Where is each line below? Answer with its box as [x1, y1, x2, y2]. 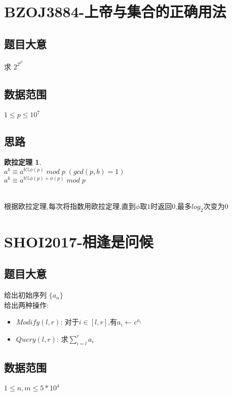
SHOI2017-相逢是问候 [4, 231, 153, 251]
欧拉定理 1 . [4, 157, 42, 167]
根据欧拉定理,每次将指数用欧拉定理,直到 [4, 200, 136, 211]
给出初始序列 [4, 290, 47, 300]
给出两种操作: [4, 299, 49, 310]
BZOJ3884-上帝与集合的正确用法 [4, 1, 226, 22]
